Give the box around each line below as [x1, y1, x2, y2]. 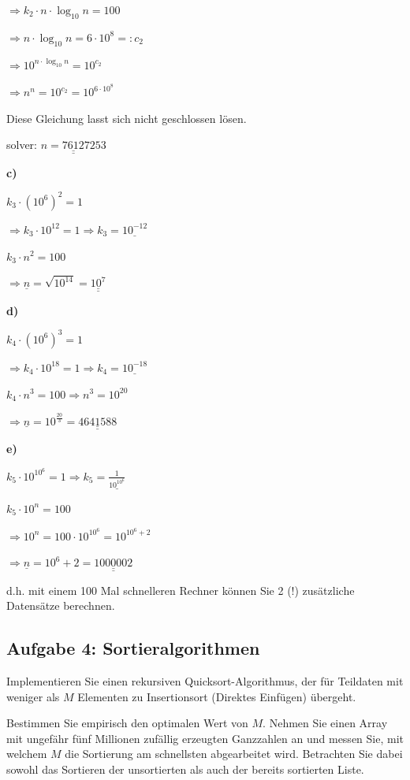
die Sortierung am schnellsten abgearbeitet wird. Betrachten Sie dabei [65, 745, 403, 762]
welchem [6, 745, 47, 762]
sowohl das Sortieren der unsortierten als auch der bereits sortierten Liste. [6, 761, 364, 777]
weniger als [6, 688, 60, 704]
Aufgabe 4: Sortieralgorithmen [6, 636, 260, 660]
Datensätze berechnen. [6, 597, 115, 614]
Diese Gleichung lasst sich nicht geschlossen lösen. [6, 110, 247, 126]
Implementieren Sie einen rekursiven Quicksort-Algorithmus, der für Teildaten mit [6, 673, 404, 689]
